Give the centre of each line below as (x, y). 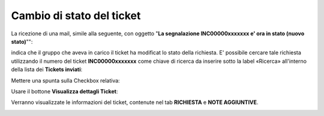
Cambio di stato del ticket (76, 16)
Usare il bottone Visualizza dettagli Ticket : (64, 91)
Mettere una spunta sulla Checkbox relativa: (65, 80)
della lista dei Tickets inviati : (47, 69)
